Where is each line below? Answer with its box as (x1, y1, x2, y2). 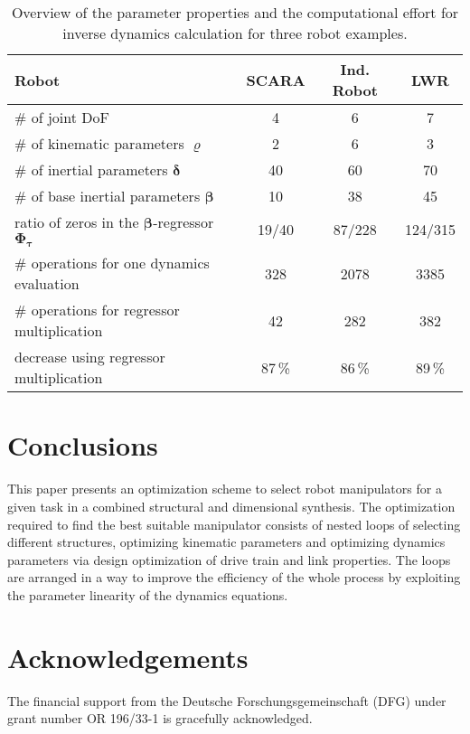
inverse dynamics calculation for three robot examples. (62, 23, 408, 43)
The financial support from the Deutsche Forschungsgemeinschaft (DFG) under (7, 691, 446, 710)
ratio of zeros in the (14, 212, 139, 232)
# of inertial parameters (14, 159, 168, 180)
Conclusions (7, 427, 158, 464)
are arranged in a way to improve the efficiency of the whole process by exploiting (7, 568, 461, 587)
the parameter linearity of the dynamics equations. (7, 585, 288, 604)
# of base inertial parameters (14, 185, 201, 206)
